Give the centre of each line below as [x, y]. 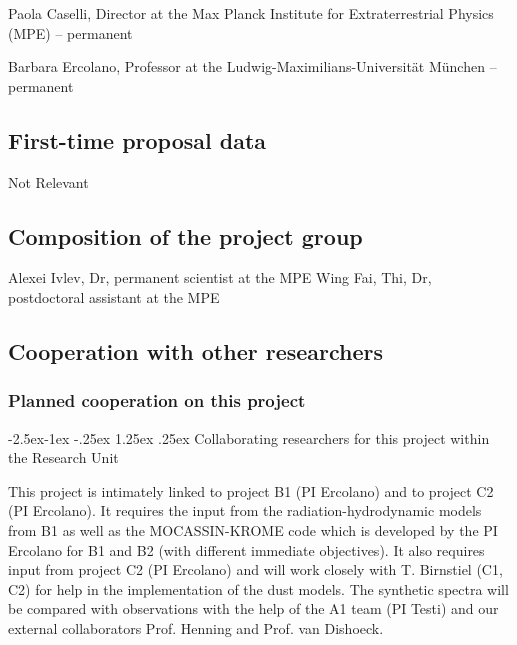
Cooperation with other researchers [196, 350]
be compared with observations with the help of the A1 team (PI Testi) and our [253, 608]
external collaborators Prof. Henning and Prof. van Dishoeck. [196, 627]
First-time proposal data [137, 139]
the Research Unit [63, 457]
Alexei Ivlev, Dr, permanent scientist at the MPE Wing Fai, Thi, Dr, [220, 277]
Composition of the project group [185, 235]
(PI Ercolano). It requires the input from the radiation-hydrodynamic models [245, 510]
